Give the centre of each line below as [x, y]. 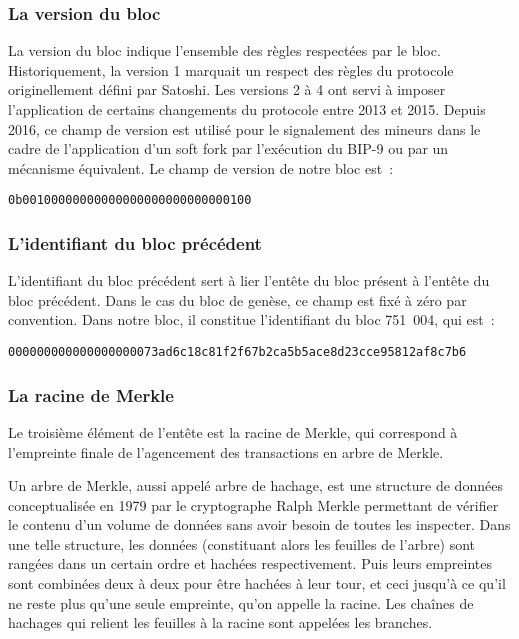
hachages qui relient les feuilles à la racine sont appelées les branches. [220, 622]
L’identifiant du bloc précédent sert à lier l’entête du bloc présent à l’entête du [249, 280]
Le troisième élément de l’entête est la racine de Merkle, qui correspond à [233, 431]
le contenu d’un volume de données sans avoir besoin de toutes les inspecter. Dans [259, 524]
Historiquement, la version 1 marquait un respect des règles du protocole [231, 69]
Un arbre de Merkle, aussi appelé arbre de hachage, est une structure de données [255, 485]
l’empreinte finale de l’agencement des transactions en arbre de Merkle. [226, 451]
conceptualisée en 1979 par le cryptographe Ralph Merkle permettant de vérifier [253, 504]
